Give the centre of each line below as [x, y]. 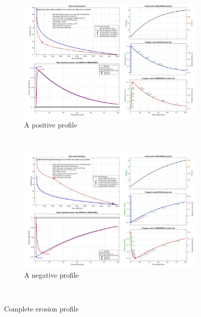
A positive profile [51, 125]
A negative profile [52, 274]
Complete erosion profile [41, 309]
